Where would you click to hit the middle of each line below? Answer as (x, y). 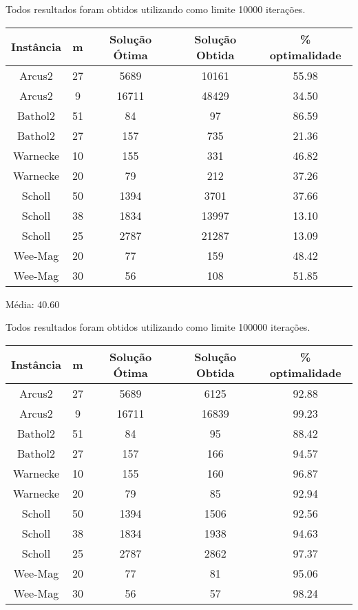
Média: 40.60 (33, 304)
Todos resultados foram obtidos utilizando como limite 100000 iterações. (158, 327)
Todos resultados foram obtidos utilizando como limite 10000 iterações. (156, 9)
